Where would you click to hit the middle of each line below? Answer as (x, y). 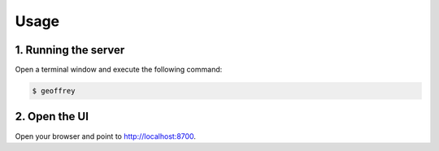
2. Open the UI (52, 116)
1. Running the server (70, 50)
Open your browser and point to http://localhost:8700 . (106, 136)
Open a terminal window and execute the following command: (119, 70)
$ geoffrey (54, 91)
